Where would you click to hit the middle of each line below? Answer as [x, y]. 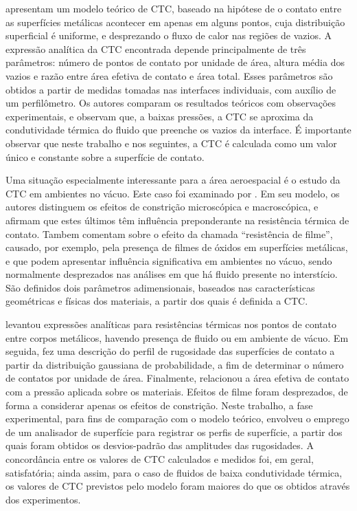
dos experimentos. [43, 499]
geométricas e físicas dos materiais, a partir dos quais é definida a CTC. [157, 301]
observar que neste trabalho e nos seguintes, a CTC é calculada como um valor [171, 143]
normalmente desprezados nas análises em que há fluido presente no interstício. [172, 274]
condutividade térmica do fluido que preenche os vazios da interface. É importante [178, 130]
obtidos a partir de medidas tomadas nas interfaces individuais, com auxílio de [171, 89]
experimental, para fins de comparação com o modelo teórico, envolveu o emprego [177, 418]
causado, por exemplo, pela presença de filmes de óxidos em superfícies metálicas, [177, 247]
